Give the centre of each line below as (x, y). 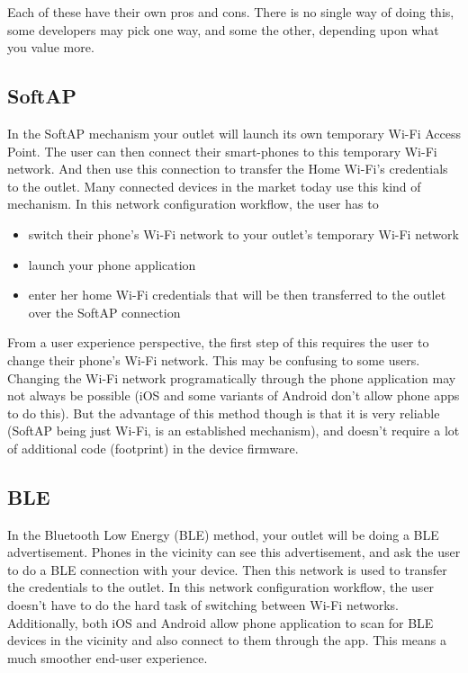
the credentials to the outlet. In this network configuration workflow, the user (221, 587)
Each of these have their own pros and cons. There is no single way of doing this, (231, 12)
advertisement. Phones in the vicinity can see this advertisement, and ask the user (234, 552)
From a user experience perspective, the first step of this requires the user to (218, 342)
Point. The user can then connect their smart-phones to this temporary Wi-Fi (222, 151)
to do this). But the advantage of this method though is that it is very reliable (224, 413)
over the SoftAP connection (104, 312)
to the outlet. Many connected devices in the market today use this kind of (214, 186)
